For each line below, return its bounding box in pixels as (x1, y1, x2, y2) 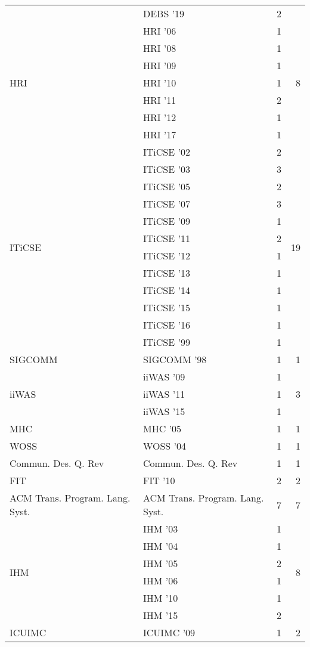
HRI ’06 (142, 24, 176, 38)
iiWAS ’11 (142, 387, 185, 401)
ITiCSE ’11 (142, 231, 190, 245)
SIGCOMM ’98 (142, 352, 207, 366)
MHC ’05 (142, 422, 181, 435)
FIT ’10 (142, 473, 175, 487)
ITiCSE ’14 (142, 283, 190, 297)
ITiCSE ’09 (142, 214, 190, 228)
